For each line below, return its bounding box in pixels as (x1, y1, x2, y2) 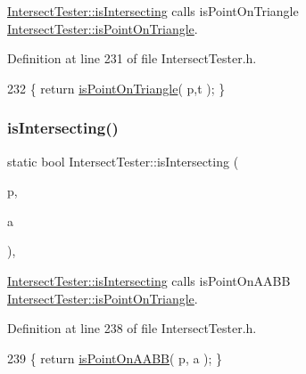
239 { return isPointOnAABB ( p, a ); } (7, 348, 223, 367)
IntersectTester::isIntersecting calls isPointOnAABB (7, 271, 291, 289)
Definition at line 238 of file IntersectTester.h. (7, 319, 257, 337)
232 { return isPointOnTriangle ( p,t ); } (7, 78, 226, 97)
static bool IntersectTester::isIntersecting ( (7, 151, 239, 170)
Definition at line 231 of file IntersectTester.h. (7, 49, 257, 68)
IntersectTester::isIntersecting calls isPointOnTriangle (7, 2, 299, 20)
